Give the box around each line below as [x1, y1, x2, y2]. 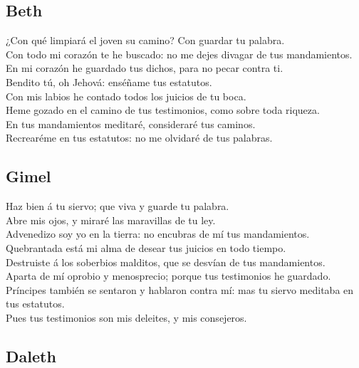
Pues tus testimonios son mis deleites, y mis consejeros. [6, 310, 247, 325]
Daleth [6, 345, 56, 367]
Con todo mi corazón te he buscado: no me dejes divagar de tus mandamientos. [6, 46, 353, 61]
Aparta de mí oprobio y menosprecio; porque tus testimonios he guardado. [6, 268, 331, 283]
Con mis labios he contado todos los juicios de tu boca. [6, 88, 246, 103]
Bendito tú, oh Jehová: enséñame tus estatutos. [6, 74, 212, 89]
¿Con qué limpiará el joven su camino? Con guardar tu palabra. [6, 33, 285, 48]
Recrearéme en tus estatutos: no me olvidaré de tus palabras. [6, 130, 273, 145]
